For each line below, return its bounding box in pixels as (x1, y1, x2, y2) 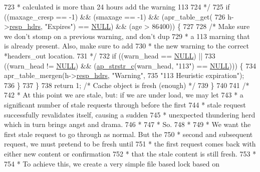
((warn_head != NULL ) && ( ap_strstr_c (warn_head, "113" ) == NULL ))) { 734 (4, 60, 256, 70)
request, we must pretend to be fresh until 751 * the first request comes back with (4, 138, 256, 149)
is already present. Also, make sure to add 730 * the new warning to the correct (4, 40, 249, 51)
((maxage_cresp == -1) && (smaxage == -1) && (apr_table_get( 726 (4, 11, 225, 21)
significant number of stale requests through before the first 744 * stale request (4, 99, 246, 109)
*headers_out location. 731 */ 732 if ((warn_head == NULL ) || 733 (4, 50, 215, 60)
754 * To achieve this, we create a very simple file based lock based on (4, 158, 220, 168)
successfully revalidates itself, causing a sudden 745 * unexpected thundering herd (4, 109, 255, 119)
